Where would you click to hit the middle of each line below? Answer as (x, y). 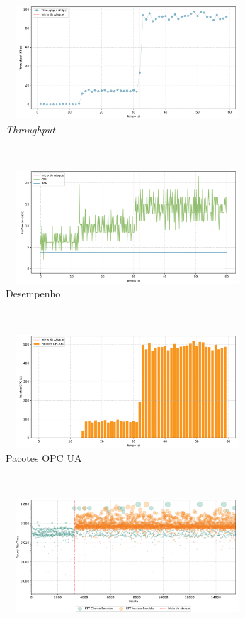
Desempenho (33, 293)
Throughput (30, 129)
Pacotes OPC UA (44, 458)
